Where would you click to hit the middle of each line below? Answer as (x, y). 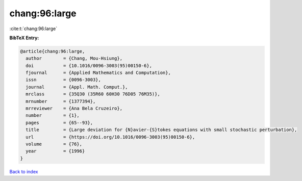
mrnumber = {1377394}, (61, 101)
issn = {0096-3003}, (64, 80)
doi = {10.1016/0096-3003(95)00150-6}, (89, 66)
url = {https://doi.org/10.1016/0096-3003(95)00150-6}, (110, 137)
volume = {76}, (54, 144)
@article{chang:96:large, (53, 51)
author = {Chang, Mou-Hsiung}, (74, 58)
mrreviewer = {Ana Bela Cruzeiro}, (74, 109)
